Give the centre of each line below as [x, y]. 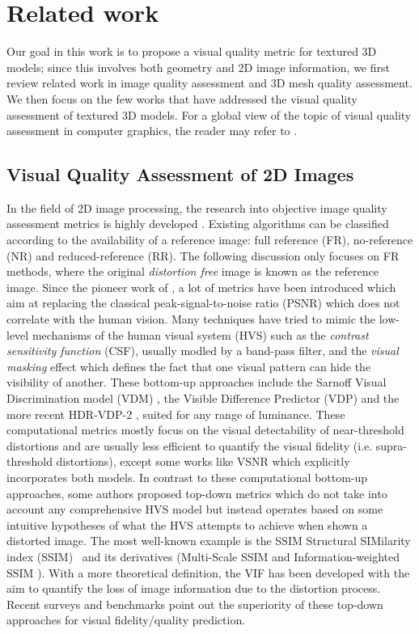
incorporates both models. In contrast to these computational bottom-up [187, 477]
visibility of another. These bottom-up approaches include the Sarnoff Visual [197, 382]
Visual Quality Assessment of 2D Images [180, 174]
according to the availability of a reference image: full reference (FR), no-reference [210, 240]
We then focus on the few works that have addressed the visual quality [182, 98]
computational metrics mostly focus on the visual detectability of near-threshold [205, 430]
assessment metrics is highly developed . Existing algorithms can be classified [198, 224]
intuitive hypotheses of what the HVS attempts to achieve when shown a [187, 524]
